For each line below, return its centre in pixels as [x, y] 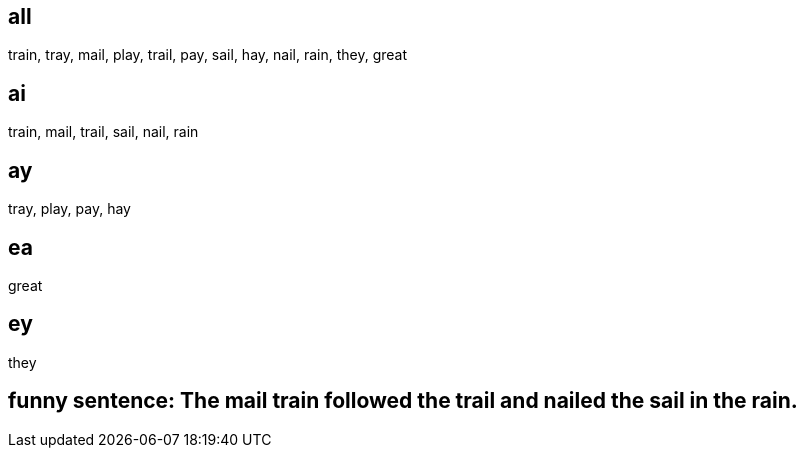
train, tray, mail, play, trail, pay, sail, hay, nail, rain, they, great [207, 55]
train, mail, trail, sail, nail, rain [103, 132]
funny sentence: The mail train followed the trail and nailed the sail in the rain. [403, 401]
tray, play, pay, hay [69, 209]
